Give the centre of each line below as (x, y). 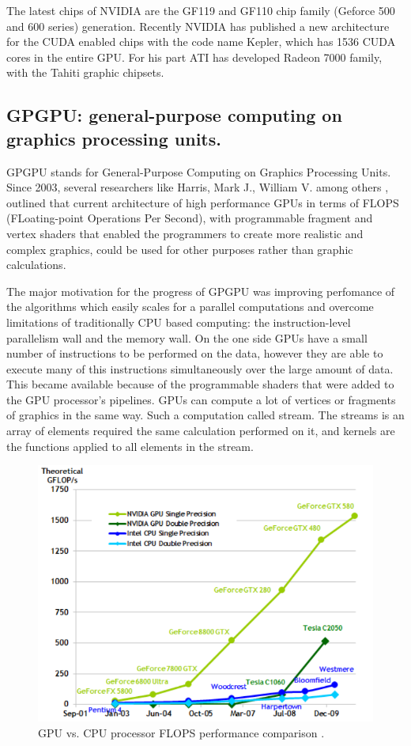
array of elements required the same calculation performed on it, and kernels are (201, 431)
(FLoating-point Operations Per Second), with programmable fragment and (190, 218)
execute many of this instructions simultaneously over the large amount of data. (200, 368)
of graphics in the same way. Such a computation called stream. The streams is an (205, 415)
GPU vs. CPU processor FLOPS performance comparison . (181, 732)
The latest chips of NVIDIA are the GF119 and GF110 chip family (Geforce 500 (201, 10)
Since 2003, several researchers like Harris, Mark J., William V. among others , (198, 187)
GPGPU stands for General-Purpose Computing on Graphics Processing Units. (199, 171)
